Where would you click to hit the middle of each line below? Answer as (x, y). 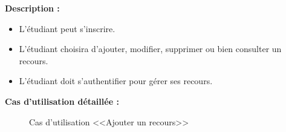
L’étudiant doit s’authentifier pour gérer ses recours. (116, 81)
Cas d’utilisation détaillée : (62, 101)
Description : (32, 8)
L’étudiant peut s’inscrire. (67, 28)
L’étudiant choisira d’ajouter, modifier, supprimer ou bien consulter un (150, 49)
